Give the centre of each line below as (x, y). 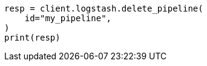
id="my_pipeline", (68, 18)
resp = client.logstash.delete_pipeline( (104, 8)
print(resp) (32, 38)
